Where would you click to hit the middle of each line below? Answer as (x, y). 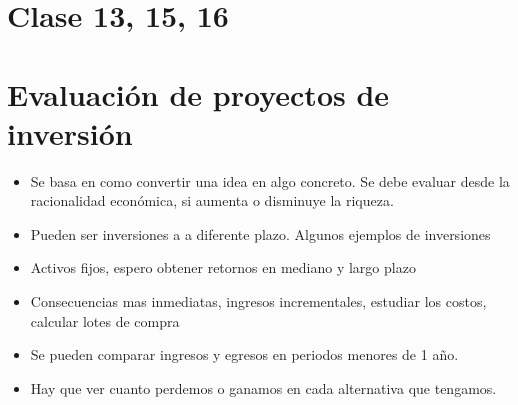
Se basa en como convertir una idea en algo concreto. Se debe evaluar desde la (270, 180)
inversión (70, 132)
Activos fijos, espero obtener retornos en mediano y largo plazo (223, 267)
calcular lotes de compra (105, 320)
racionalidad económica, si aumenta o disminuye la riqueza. (212, 200)
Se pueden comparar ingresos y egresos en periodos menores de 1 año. (244, 354)
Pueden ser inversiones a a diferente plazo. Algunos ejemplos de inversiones (260, 233)
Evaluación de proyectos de (198, 93)
